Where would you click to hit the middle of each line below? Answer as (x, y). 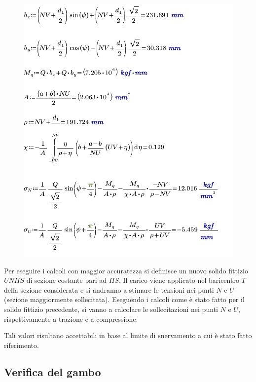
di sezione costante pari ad (67, 280)
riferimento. (21, 345)
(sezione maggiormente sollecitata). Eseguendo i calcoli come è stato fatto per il (124, 299)
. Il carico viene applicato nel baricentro (179, 280)
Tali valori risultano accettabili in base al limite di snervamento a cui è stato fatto (128, 335)
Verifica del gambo (53, 371)
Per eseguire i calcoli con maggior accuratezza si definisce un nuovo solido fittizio (126, 270)
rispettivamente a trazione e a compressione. (71, 319)
